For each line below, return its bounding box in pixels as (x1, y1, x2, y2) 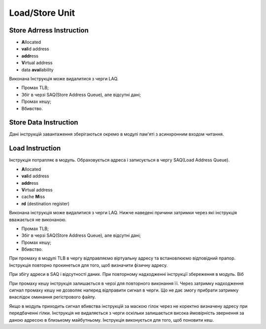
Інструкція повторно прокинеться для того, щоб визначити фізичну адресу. (9, 262, 168, 268)
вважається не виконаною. (9, 217, 66, 223)
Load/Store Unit (9, 7, 75, 18)
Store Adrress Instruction (9, 26, 89, 34)
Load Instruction (9, 144, 61, 153)
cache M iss (21, 194, 45, 199)
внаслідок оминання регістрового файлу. (9, 294, 96, 300)
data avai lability (21, 66, 54, 72)
